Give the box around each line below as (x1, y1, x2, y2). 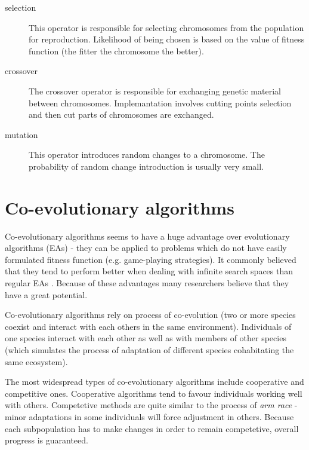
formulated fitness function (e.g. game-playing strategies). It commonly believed (5, 253, 296, 265)
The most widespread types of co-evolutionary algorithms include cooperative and (5, 375, 304, 388)
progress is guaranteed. (5, 434, 88, 446)
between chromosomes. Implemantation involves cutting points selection (29, 96, 292, 109)
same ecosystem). (5, 355, 68, 368)
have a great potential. (5, 288, 88, 301)
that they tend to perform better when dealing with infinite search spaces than (5, 265, 293, 277)
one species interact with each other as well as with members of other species (5, 332, 286, 344)
